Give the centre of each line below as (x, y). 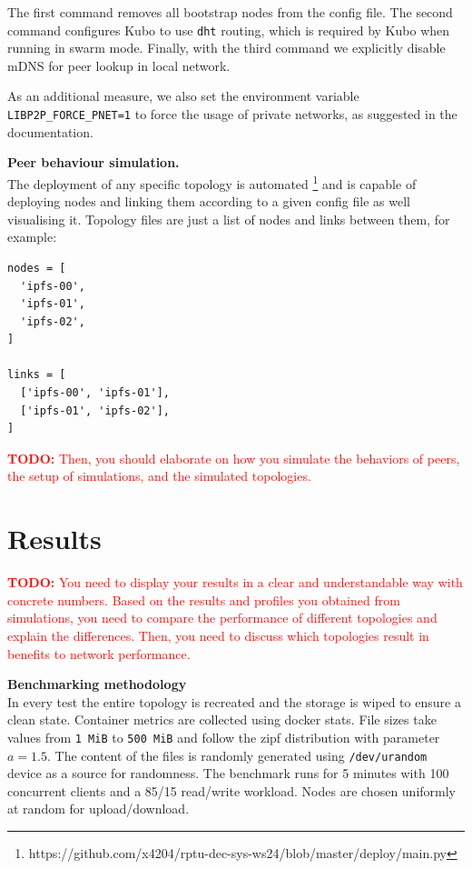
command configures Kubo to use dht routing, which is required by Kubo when (229, 30)
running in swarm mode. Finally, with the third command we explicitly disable (226, 48)
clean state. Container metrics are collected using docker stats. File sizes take (222, 719)
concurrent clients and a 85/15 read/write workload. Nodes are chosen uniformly (232, 790)
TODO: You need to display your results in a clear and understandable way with (235, 582)
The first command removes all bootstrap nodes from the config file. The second (230, 12)
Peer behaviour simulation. (93, 162)
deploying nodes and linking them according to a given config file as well (209, 201)
